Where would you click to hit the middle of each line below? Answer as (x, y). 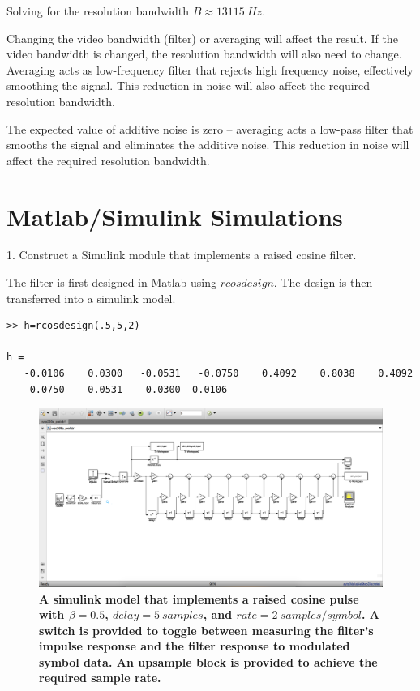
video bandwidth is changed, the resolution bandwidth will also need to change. (204, 54)
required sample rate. (100, 678)
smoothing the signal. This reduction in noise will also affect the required (189, 85)
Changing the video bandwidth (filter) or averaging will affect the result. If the (202, 38)
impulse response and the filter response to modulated (195, 646)
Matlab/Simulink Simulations (175, 216)
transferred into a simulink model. (91, 298)
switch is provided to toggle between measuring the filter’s (206, 630)
